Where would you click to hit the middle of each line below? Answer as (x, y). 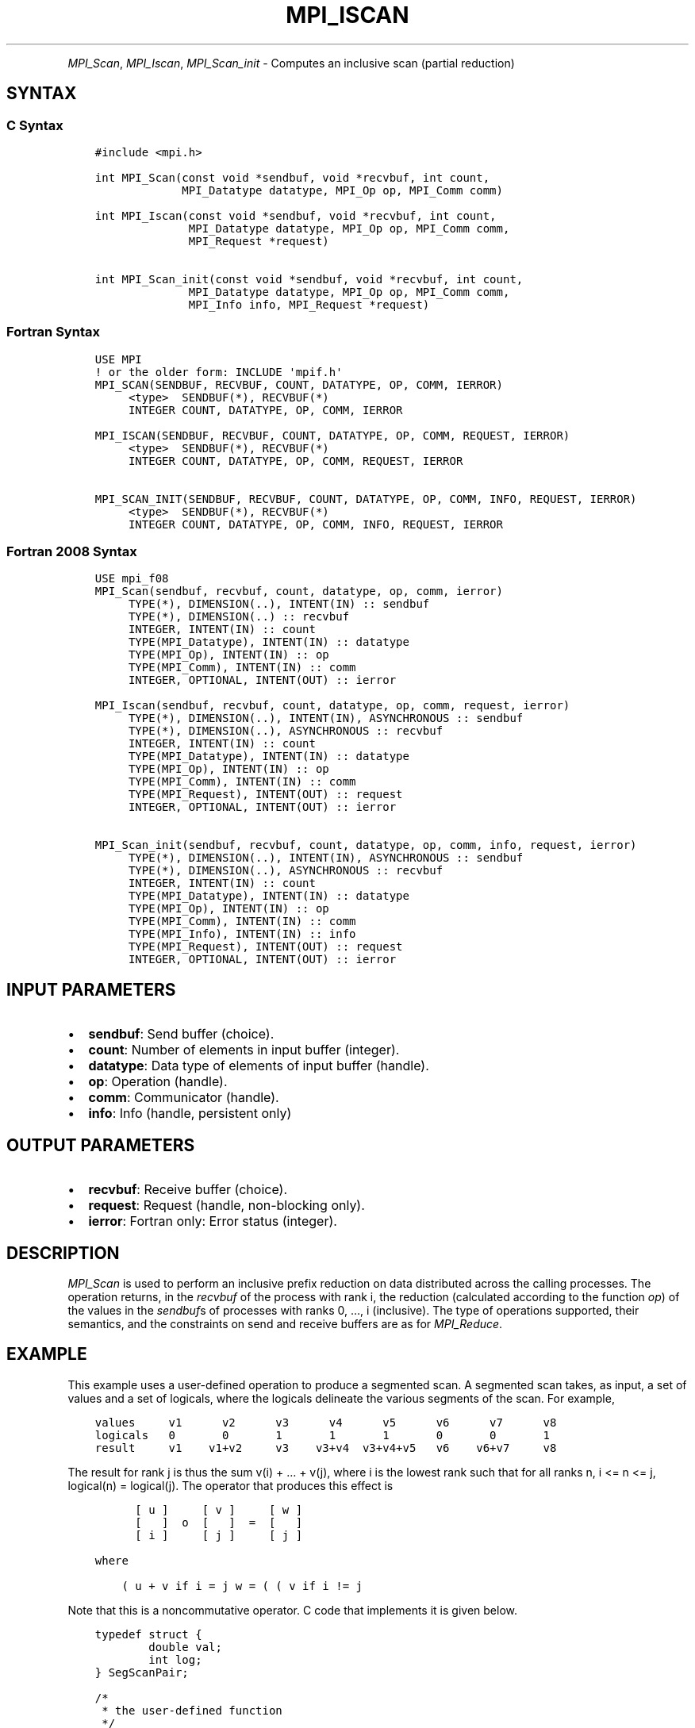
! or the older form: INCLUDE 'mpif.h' (219, 372)
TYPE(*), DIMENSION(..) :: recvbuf (239, 617)
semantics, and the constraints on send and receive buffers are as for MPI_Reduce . (285, 1324)
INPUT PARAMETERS (91, 989)
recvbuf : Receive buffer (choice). (188, 1190)
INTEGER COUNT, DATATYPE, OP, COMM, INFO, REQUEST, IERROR (315, 524)
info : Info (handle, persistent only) (190, 1114)
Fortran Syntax (53, 332)
